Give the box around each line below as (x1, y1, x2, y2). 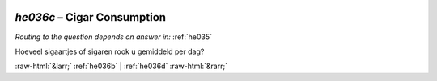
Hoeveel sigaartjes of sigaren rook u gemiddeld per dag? (15, 47, 205, 56)
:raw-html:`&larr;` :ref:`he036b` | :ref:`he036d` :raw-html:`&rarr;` (15, 61, 228, 71)
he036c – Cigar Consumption (15, 10, 166, 24)
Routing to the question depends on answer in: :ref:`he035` (15, 32, 213, 42)
